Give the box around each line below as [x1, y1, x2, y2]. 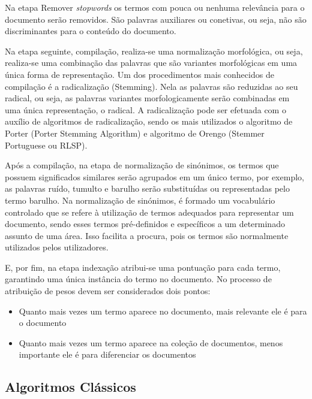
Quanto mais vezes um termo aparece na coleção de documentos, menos [19, 336, 283, 349]
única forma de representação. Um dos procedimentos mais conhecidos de [5, 68, 274, 80]
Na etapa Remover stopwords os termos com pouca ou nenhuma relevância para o [5, 1, 305, 13]
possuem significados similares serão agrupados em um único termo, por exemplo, [5, 170, 304, 183]
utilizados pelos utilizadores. [5, 241, 109, 253]
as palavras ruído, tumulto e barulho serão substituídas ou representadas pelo [5, 182, 290, 195]
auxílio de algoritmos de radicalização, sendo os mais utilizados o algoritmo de [5, 115, 293, 128]
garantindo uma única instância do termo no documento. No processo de [5, 273, 272, 285]
